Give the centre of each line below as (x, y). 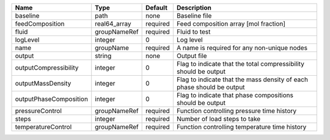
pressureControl (38, 111)
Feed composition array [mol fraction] (231, 24)
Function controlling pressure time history (237, 111)
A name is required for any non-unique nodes (242, 48)
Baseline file (194, 16)
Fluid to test (193, 32)
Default (157, 8)
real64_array (113, 24)
